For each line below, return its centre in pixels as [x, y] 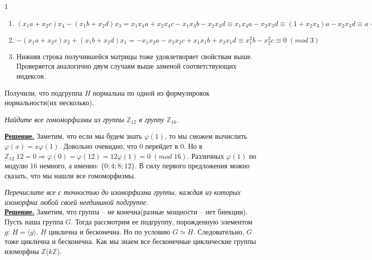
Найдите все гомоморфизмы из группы [64, 119]
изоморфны [22, 251]
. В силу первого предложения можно [192, 166]
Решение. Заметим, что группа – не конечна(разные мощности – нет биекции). [126, 212]
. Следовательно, [219, 231]
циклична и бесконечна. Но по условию [109, 231]
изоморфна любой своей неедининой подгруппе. [77, 202]
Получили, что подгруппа [44, 92]
